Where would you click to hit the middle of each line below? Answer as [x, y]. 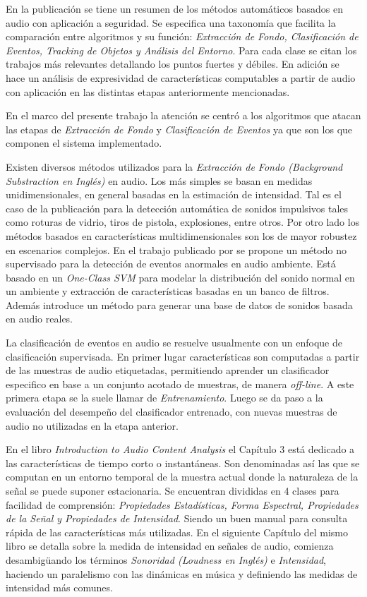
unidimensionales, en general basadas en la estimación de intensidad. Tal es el [174, 194]
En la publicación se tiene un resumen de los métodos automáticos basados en [174, 8]
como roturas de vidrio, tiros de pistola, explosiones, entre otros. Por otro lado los [183, 222]
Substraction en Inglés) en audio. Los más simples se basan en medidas [159, 180]
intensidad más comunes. [59, 587]
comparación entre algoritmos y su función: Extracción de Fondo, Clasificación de [182, 36]
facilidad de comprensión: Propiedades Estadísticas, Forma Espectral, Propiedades [182, 504]
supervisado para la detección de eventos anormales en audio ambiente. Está [171, 264]
